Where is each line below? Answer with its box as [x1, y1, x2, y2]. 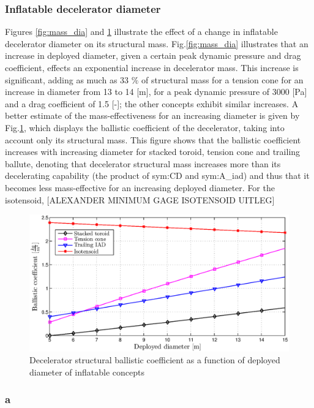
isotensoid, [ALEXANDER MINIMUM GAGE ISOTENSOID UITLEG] [5, 193, 275, 206]
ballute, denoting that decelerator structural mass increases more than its [5, 157, 281, 170]
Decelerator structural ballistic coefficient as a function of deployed [29, 353, 280, 366]
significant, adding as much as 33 [5, 73, 129, 86]
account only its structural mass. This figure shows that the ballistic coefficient [5, 133, 301, 146]
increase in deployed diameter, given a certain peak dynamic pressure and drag [5, 49, 301, 62]
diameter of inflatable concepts [29, 365, 144, 378]
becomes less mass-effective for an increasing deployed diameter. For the [5, 181, 275, 194]
